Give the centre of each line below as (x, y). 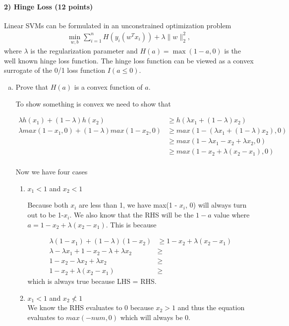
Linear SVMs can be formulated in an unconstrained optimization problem (118, 25)
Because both (48, 205)
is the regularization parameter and (84, 51)
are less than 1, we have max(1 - (128, 205)
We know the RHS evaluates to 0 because (90, 307)
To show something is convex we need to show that (93, 103)
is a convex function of (108, 86)
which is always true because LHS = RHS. (92, 281)
